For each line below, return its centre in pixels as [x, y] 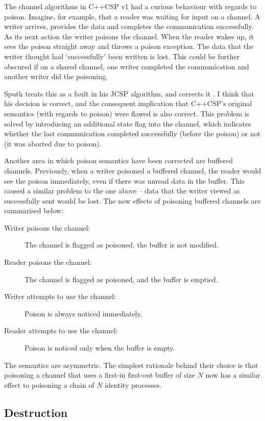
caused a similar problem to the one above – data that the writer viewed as [122, 191]
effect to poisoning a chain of [49, 385]
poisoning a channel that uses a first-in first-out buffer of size [100, 375]
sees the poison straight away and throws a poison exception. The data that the [129, 46]
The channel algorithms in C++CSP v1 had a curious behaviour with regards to [130, 6]
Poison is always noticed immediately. [83, 313]
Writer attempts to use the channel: [60, 296]
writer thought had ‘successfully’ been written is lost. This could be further [122, 56]
